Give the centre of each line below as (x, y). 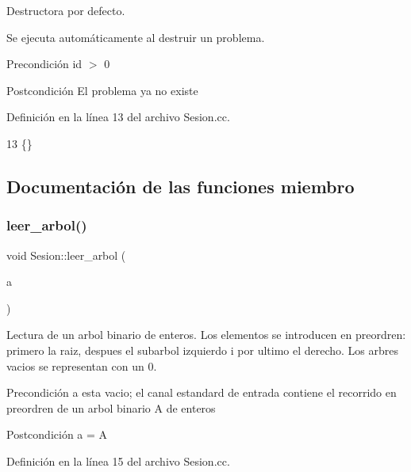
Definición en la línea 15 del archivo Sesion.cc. (118, 461)
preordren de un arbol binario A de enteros (111, 407)
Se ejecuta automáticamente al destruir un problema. (136, 37)
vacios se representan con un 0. (82, 365)
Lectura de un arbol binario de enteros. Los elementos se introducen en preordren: (206, 335)
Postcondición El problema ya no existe (102, 90)
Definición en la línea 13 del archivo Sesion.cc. (118, 117)
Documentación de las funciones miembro (181, 186)
